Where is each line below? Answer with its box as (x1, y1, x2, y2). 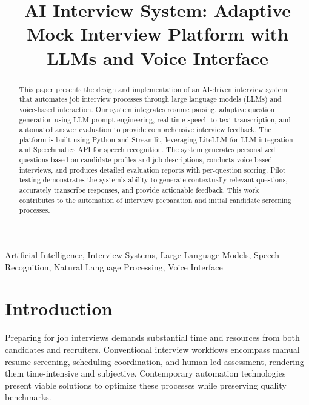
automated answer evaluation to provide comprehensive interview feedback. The (19, 124, 271, 135)
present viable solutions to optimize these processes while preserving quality (5, 378, 287, 391)
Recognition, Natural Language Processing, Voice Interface (5, 260, 223, 273)
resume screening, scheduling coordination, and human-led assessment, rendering (5, 355, 304, 367)
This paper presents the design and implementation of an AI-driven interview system (19, 84, 287, 94)
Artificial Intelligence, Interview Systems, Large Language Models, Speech (5, 249, 279, 261)
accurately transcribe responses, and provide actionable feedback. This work (19, 185, 259, 195)
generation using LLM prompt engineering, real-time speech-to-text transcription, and (19, 114, 291, 124)
